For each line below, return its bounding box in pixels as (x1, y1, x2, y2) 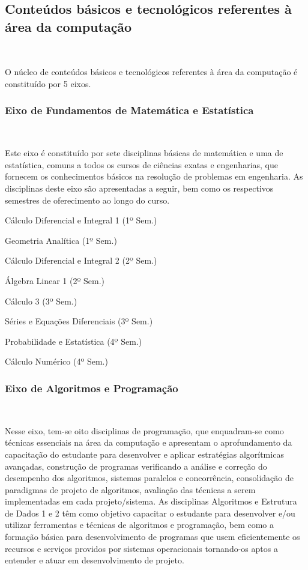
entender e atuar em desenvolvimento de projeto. (5, 554, 184, 566)
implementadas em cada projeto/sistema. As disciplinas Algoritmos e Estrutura (5, 495, 297, 508)
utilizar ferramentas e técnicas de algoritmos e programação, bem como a (5, 518, 274, 531)
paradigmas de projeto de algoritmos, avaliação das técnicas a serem (5, 483, 256, 496)
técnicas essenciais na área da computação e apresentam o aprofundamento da (5, 436, 292, 449)
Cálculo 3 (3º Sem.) (5, 294, 77, 307)
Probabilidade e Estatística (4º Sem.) (5, 335, 142, 347)
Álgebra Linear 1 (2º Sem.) (5, 274, 104, 287)
